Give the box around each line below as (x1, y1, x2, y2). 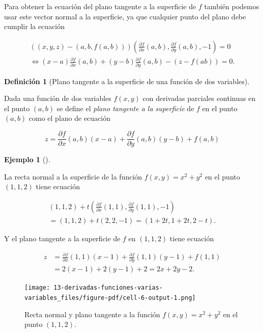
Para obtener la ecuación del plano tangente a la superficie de (4, 1, 196, 11)
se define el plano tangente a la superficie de (56, 103, 194, 113)
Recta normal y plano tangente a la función (24, 309, 160, 319)
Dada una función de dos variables (4, 93, 111, 104)
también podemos (204, 1, 259, 11)
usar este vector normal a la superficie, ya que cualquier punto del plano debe (4, 11, 246, 21)
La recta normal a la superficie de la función (4, 171, 142, 182)
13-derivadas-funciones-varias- (53, 284, 163, 292)
